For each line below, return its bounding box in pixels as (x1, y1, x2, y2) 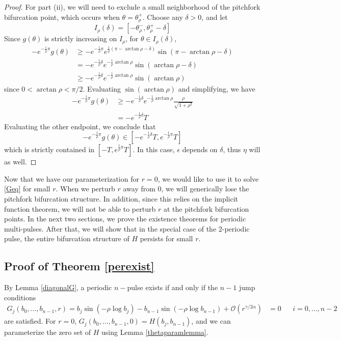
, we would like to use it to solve (158, 173, 259, 184)
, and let (201, 11, 228, 22)
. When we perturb (56, 183, 115, 194)
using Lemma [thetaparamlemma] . (101, 327, 208, 337)
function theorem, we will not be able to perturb (4, 203, 156, 214)
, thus (223, 144, 241, 155)
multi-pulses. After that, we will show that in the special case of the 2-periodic (4, 223, 250, 234)
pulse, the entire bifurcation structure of (4, 233, 129, 244)
